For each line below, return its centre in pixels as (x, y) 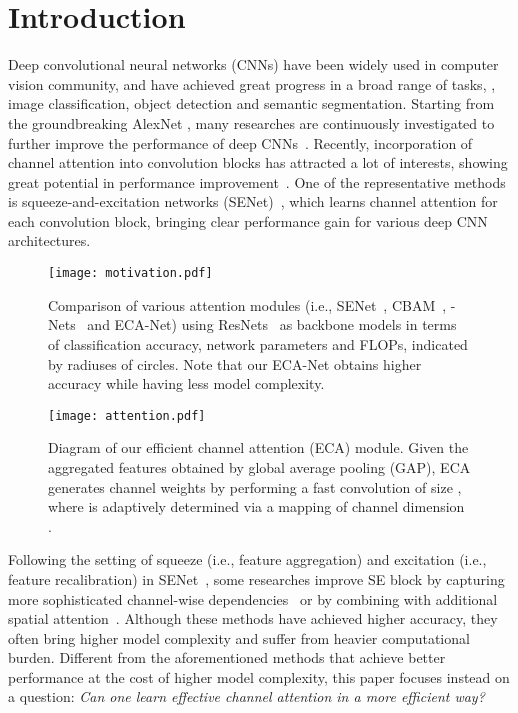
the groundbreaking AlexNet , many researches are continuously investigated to (251, 122)
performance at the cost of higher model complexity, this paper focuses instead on (259, 676)
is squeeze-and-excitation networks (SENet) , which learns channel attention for (253, 201)
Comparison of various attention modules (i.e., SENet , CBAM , (247, 304)
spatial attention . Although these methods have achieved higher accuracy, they (253, 618)
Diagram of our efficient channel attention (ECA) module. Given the (258, 447)
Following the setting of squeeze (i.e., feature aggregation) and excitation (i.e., (247, 559)
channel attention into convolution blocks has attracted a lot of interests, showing (258, 162)
